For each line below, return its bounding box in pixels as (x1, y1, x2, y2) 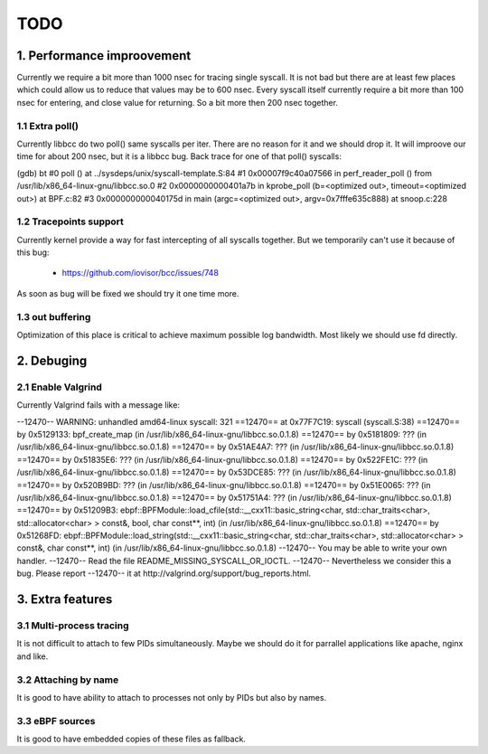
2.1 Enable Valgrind (16, 381, 103, 393)
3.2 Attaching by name (16, 674, 119, 686)
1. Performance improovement (16, 48, 192, 63)
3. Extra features (16, 592, 113, 608)
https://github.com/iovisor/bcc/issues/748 (61, 268, 219, 278)
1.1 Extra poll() (16, 119, 79, 132)
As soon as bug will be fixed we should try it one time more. (16, 287, 239, 298)
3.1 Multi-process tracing (16, 619, 129, 632)
